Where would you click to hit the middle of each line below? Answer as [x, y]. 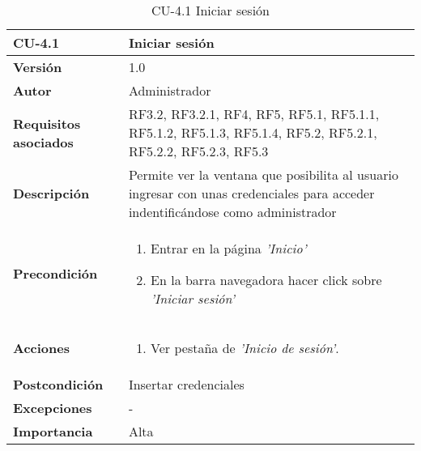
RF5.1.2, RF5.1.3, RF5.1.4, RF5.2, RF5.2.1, [253, 132]
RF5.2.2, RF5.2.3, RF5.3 [198, 151]
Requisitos [47, 123]
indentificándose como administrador [232, 212]
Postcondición [58, 384]
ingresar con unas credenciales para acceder [251, 193]
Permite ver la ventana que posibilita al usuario [263, 174]
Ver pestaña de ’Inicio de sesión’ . [245, 348]
